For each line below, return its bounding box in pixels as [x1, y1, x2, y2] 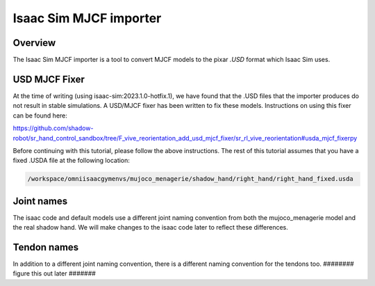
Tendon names [12, 241, 79, 253]
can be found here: [12, 111, 67, 120]
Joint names [12, 195, 68, 207]
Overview [12, 37, 56, 49]
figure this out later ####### [12, 269, 97, 278]
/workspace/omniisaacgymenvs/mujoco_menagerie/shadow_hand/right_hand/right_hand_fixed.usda [27, 175, 353, 183]
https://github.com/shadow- [12, 124, 94, 132]
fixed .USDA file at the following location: [12, 157, 130, 165]
